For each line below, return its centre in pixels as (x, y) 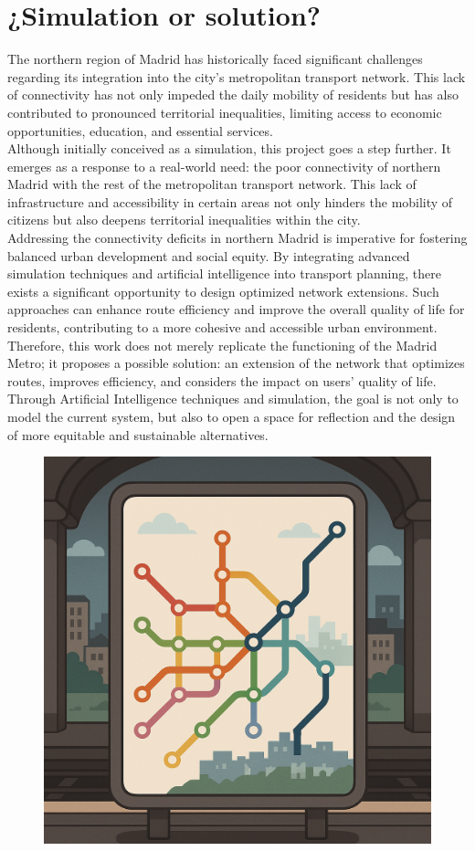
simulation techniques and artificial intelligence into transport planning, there (224, 273)
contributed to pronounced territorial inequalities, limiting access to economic (225, 112)
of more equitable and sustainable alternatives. (138, 434)
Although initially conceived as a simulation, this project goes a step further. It (229, 148)
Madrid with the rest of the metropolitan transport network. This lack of (212, 184)
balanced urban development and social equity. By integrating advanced (209, 255)
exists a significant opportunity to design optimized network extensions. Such (223, 291)
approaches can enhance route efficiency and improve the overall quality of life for (236, 309)
